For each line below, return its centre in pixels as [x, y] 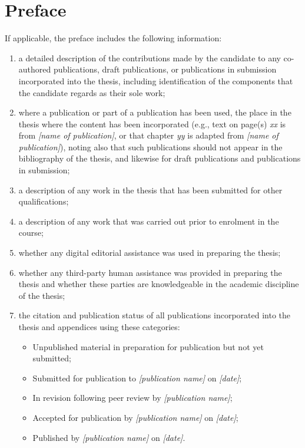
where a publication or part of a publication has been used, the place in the [155, 112]
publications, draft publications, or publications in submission [165, 69]
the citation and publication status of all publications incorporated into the [155, 315]
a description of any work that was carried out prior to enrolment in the [149, 221]
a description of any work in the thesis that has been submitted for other [150, 190]
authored [35, 69]
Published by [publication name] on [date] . [109, 437]
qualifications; [44, 201]
